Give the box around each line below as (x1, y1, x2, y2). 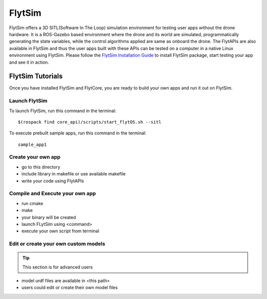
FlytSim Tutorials (9, 72, 63, 81)
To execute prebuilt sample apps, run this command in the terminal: (9, 130, 147, 136)
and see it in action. (9, 59, 49, 65)
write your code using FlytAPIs (21, 178, 84, 184)
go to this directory (21, 164, 60, 170)
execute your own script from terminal (21, 228, 99, 234)
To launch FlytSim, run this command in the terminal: (9, 108, 117, 114)
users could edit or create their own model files (21, 285, 118, 291)
